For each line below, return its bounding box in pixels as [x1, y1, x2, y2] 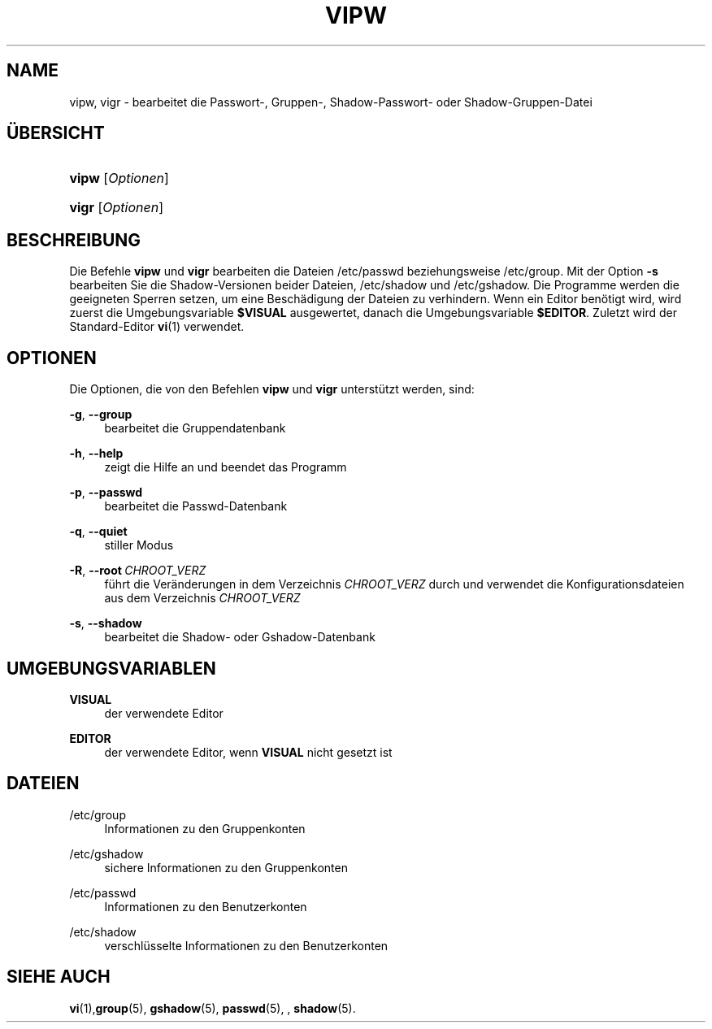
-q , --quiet [69, 524, 128, 539]
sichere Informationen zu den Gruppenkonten [104, 860, 348, 875]
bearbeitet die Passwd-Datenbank [104, 499, 288, 514]
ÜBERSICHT [7, 123, 105, 144]
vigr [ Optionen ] [69, 199, 164, 216]
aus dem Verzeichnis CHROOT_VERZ [104, 591, 301, 606]
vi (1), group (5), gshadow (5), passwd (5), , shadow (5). [69, 1001, 356, 1015]
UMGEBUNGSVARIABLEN [7, 658, 216, 679]
